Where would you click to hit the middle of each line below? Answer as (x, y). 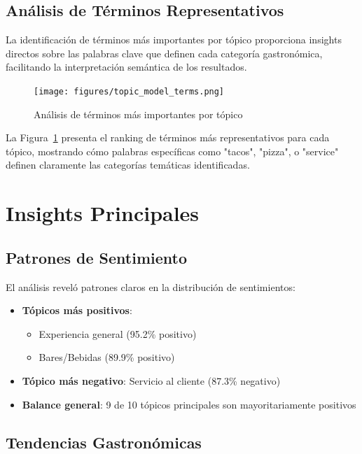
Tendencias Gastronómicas (104, 442)
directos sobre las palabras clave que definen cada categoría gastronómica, (164, 53)
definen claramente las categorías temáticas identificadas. (128, 165)
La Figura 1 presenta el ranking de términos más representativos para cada (168, 137)
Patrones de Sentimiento (96, 257)
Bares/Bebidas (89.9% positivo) (107, 357)
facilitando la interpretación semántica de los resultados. (126, 67)
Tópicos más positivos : (77, 310)
